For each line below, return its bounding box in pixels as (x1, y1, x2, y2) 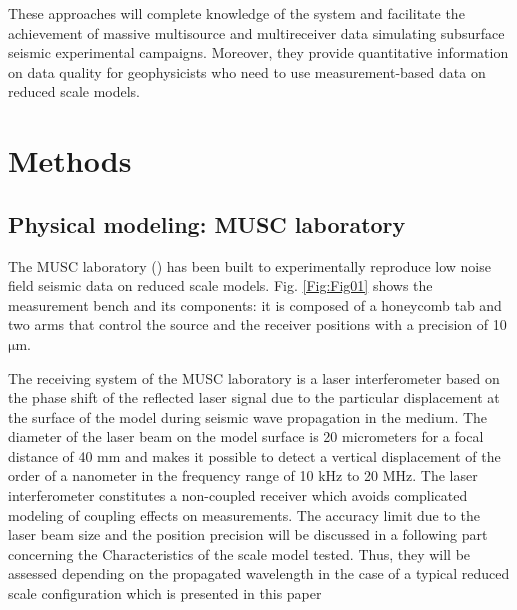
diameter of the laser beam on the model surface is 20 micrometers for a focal (8, 426, 484, 447)
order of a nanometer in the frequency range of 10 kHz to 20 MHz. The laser (8, 465, 478, 486)
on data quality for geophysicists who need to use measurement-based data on (8, 61, 486, 82)
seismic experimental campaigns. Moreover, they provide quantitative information (8, 42, 509, 63)
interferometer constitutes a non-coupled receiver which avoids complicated (8, 485, 468, 506)
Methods (8, 140, 132, 181)
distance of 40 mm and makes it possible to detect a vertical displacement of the (8, 445, 501, 466)
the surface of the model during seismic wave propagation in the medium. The (8, 406, 488, 427)
